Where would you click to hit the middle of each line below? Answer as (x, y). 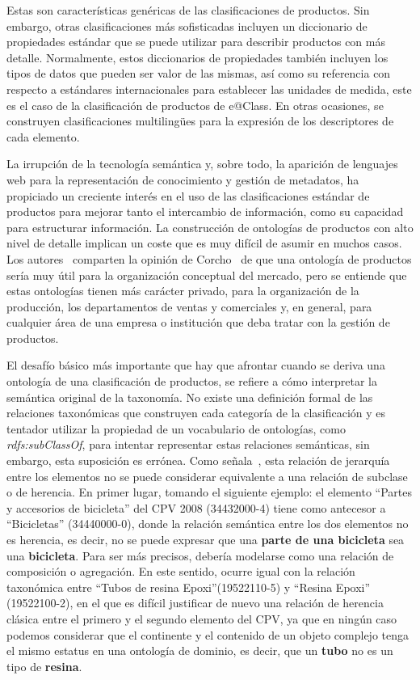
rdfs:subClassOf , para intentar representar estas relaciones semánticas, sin (188, 444)
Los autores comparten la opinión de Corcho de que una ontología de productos (209, 258)
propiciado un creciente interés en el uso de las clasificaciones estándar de (188, 195)
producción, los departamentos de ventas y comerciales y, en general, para (189, 306)
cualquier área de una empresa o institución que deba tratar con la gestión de (198, 322)
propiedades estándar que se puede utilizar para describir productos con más (196, 42)
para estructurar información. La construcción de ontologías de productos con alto (210, 227)
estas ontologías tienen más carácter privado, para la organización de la (183, 291)
